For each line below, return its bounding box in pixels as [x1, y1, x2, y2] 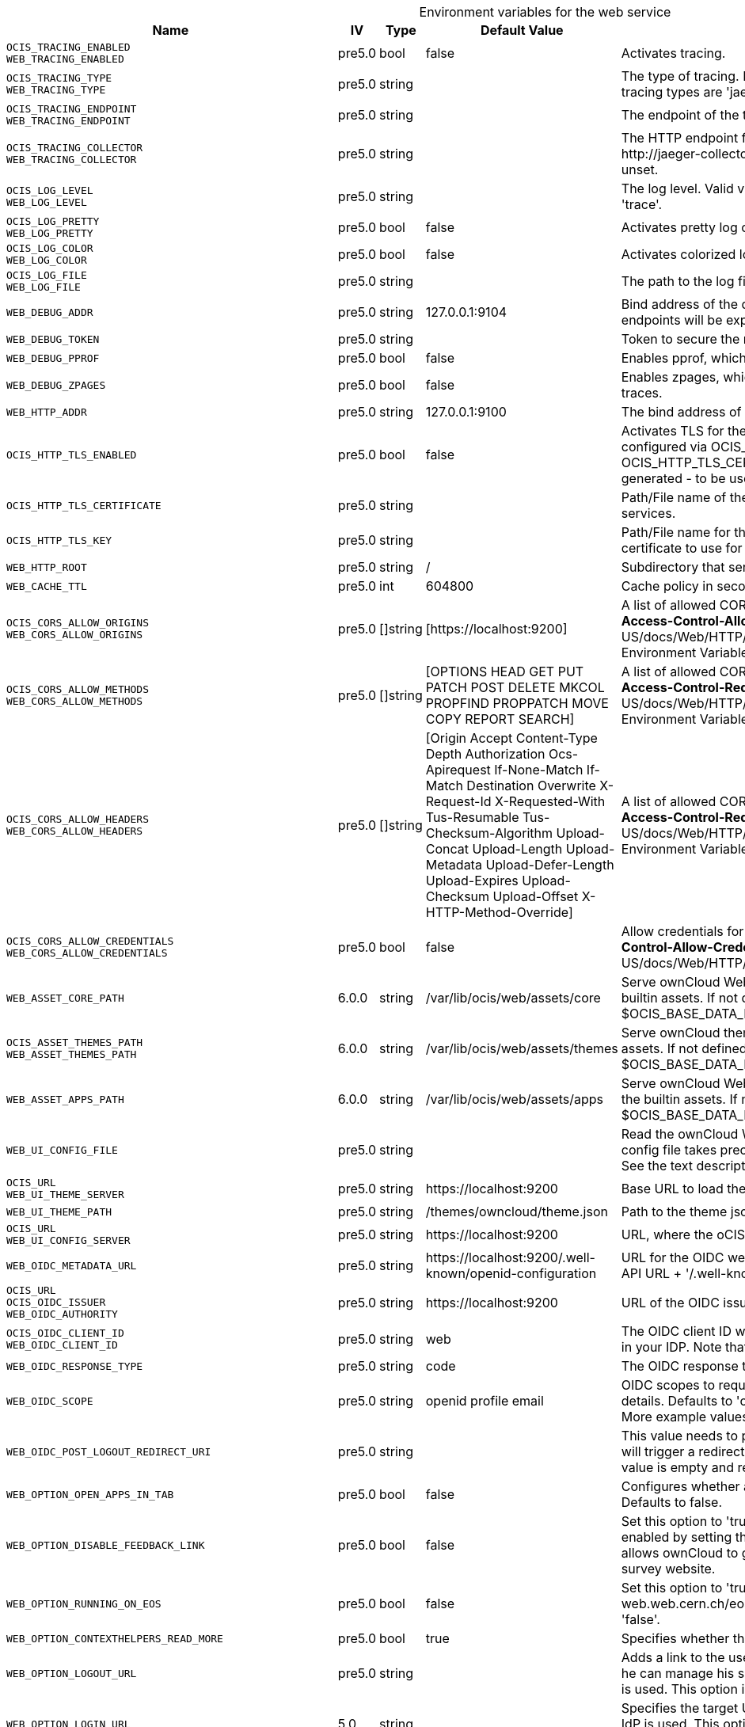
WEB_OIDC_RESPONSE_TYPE [6, 1360, 143, 1372]
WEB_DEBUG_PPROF [6, 352, 100, 364]
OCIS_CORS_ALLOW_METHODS [6, 683, 150, 695]
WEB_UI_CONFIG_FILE [6, 1143, 118, 1156]
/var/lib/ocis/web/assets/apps [425, 1091, 604, 1107]
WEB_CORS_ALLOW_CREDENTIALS [6, 947, 168, 959]
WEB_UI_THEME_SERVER [6, 1189, 124, 1200]
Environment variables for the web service [419, 4, 671, 20]
